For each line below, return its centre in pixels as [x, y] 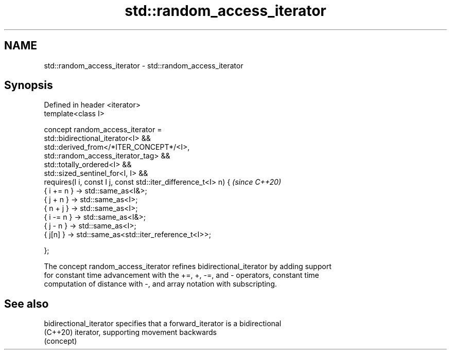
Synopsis [29, 85]
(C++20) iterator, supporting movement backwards [130, 332]
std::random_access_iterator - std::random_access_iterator [144, 65]
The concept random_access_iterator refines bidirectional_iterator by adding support [188, 267]
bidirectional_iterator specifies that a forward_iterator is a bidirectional [163, 324]
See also [27, 304]
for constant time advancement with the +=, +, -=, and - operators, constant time [181, 275]
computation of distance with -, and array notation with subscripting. [160, 284]
